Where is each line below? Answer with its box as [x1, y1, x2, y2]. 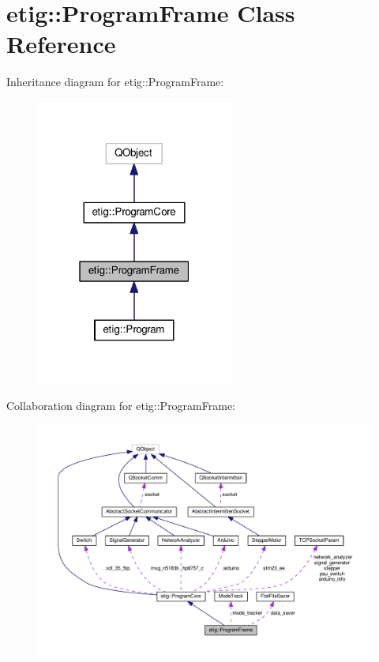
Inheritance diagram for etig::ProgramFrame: [6, 73, 224, 90]
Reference [6, 28, 116, 60]
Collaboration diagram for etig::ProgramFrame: [6, 397, 236, 413]
